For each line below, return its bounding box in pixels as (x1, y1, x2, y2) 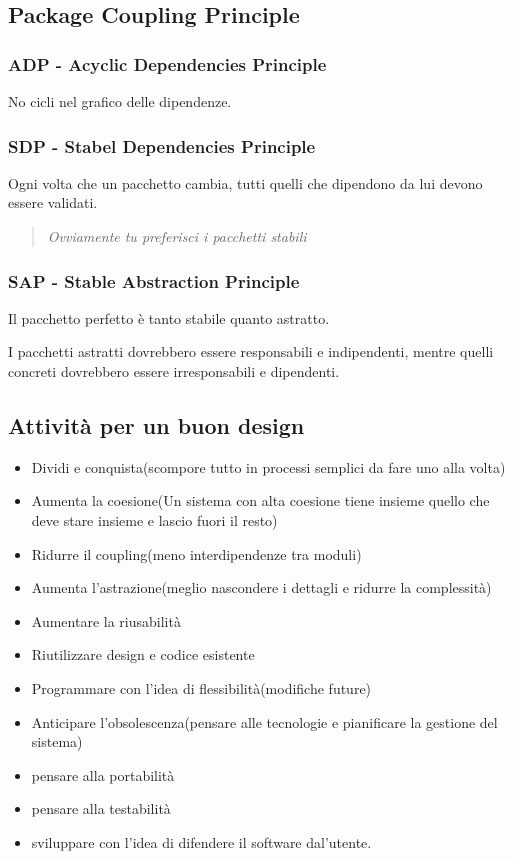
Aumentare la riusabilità (31, 610, 181, 631)
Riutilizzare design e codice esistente (31, 644, 255, 665)
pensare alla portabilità (31, 764, 175, 785)
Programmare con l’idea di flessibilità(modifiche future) (31, 677, 372, 698)
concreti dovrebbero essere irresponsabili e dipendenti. (8, 361, 340, 381)
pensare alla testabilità (31, 798, 171, 819)
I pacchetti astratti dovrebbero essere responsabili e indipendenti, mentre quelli (8, 341, 494, 362)
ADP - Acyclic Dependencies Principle (8, 51, 327, 76)
